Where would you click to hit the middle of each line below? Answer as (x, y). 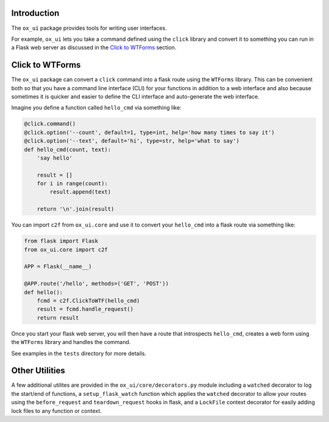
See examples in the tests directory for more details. (79, 353)
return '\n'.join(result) (76, 209)
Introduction (35, 13)
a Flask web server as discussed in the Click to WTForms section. (94, 47)
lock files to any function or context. (56, 410)
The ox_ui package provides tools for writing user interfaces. (89, 28)
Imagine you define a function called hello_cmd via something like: (97, 108)
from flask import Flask (61, 241)
